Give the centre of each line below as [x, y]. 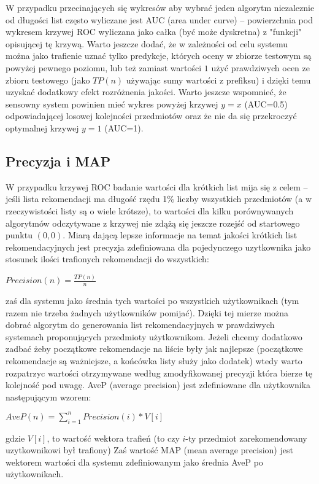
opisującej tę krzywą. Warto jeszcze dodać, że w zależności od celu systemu [147, 43]
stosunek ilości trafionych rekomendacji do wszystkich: [107, 259]
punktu [19, 235]
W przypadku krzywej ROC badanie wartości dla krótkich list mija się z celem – [157, 186]
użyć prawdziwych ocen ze [261, 67]
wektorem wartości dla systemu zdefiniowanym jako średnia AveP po [134, 462]
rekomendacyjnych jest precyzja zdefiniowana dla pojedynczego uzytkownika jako [158, 247]
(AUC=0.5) [266, 103]
